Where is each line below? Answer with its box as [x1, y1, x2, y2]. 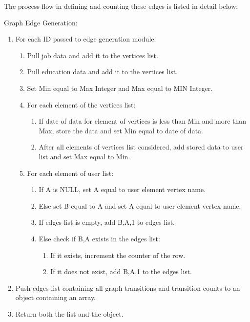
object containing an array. [15, 292, 96, 302]
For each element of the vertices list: [27, 99, 136, 109]
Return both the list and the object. [15, 308, 124, 319]
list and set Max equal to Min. [39, 151, 130, 161]
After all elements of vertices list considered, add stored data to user [39, 142, 244, 152]
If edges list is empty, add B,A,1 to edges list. [39, 217, 175, 227]
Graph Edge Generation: [4, 17, 78, 27]
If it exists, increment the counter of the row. [50, 250, 186, 260]
